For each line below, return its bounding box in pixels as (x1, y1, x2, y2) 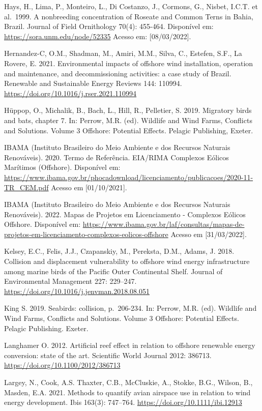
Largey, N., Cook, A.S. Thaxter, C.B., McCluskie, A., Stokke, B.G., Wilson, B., (4, 377, 253, 387)
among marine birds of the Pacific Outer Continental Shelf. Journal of (4, 266, 223, 276)
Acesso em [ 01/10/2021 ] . (51, 182, 127, 192)
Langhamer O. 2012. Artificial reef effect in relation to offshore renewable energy (4, 340, 255, 350)
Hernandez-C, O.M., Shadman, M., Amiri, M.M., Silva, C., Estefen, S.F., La (4, 48, 242, 58)
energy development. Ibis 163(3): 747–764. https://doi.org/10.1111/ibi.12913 (4, 397, 242, 407)
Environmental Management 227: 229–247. (4, 276, 137, 286)
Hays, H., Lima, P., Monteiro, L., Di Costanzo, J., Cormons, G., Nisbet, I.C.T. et (4, 1, 258, 11)
